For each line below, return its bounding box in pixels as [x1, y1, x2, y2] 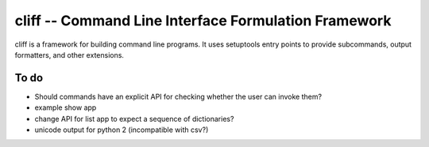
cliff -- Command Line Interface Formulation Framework [14, 12, 392, 29]
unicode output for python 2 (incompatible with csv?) [34, 125, 209, 134]
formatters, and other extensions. [14, 50, 125, 59]
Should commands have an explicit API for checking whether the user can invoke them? [34, 92, 322, 101]
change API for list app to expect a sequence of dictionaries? [34, 114, 234, 123]
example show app [34, 103, 97, 112]
